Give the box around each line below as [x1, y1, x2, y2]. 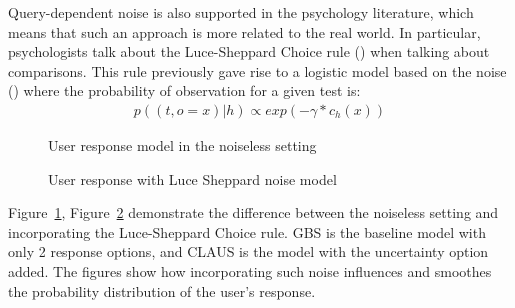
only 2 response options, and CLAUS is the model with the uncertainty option [8, 241, 489, 262]
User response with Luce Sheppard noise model [48, 168, 337, 189]
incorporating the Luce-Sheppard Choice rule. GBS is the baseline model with [8, 221, 486, 242]
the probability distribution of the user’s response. [8, 280, 316, 301]
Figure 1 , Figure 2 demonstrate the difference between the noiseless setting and [8, 202, 499, 223]
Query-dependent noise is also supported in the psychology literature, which [8, 2, 474, 22]
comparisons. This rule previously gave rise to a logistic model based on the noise [8, 60, 507, 81]
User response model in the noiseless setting [48, 135, 317, 155]
